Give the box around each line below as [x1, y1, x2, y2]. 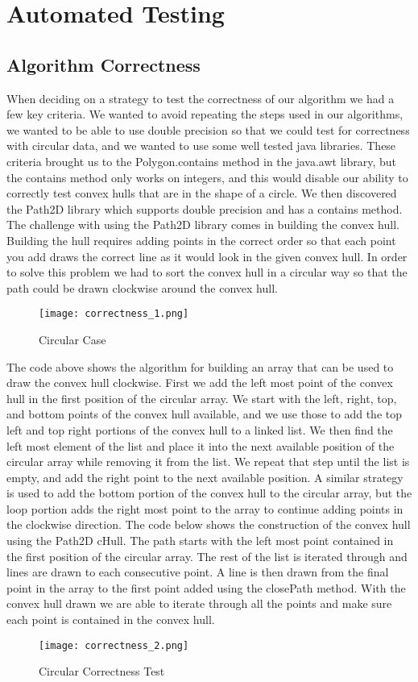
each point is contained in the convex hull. [6, 611, 215, 628]
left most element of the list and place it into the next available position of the [6, 437, 395, 454]
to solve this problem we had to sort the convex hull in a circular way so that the [6, 264, 408, 281]
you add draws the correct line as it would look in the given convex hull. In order [6, 247, 408, 264]
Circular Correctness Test [39, 663, 165, 680]
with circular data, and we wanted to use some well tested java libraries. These [6, 137, 396, 154]
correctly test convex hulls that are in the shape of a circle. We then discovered [6, 185, 397, 202]
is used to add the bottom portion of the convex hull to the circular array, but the [6, 484, 412, 501]
